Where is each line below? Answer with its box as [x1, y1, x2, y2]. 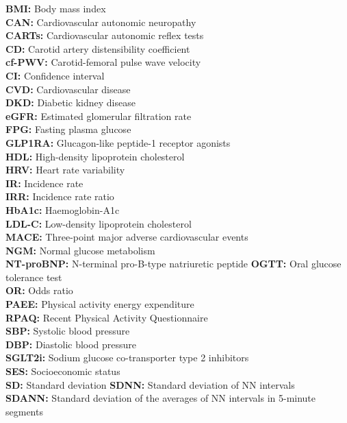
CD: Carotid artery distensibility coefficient [5, 41, 190, 56]
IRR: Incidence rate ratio [5, 189, 114, 204]
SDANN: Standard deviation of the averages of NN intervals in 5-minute [5, 391, 316, 405]
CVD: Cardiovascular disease [5, 82, 131, 96]
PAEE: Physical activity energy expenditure [5, 297, 194, 311]
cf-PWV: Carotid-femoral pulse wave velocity [5, 55, 201, 69]
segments [5, 404, 43, 418]
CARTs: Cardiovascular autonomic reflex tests [5, 28, 204, 43]
